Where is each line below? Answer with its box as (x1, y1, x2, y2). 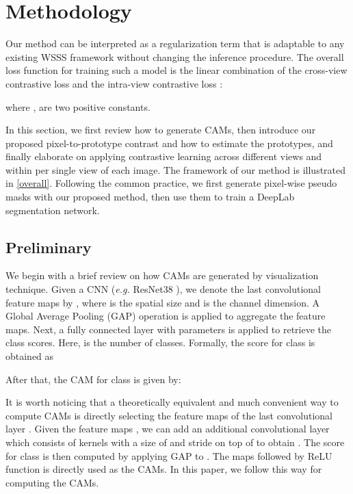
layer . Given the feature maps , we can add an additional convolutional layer (5, 421, 330, 436)
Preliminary (5, 236, 92, 257)
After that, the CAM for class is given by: (5, 372, 181, 386)
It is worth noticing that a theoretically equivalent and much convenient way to (5, 395, 339, 409)
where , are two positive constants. (5, 99, 151, 114)
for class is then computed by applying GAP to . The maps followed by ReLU (5, 448, 332, 463)
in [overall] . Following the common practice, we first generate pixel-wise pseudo (5, 176, 337, 190)
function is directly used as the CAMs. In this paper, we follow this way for (5, 462, 322, 476)
